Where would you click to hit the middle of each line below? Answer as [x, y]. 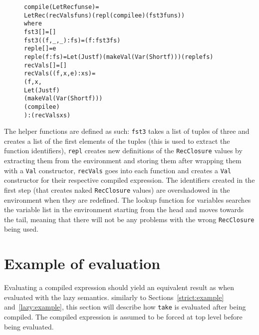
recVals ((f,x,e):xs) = [60, 74]
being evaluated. [29, 326]
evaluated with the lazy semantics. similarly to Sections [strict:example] [114, 297]
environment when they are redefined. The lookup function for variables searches [128, 199]
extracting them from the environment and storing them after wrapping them [123, 161]
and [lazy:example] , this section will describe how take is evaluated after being [125, 307]
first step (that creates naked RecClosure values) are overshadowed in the [117, 189]
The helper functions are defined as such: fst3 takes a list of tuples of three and [127, 131]
